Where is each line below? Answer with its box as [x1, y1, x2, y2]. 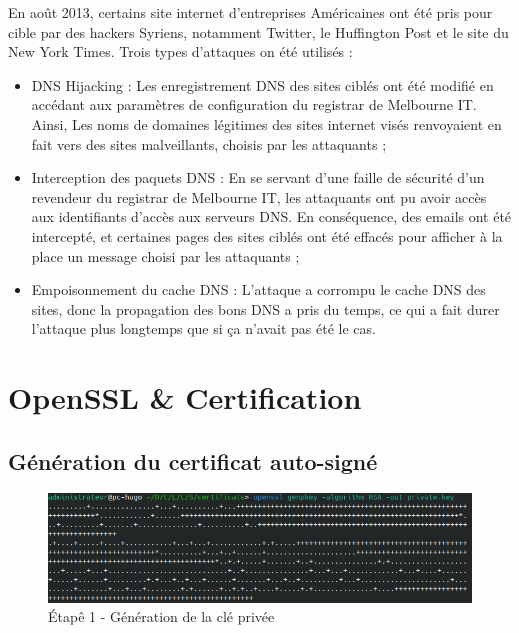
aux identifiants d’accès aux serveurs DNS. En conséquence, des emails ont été [31, 206, 512, 227]
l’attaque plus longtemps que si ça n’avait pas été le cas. [31, 318, 376, 339]
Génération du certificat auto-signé [8, 445, 378, 476]
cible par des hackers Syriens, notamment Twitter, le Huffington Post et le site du [8, 21, 509, 42]
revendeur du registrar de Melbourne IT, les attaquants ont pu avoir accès [31, 186, 487, 207]
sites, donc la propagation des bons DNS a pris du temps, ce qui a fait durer [31, 298, 500, 319]
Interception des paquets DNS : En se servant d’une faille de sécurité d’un [31, 167, 485, 188]
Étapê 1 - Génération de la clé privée [48, 606, 275, 627]
